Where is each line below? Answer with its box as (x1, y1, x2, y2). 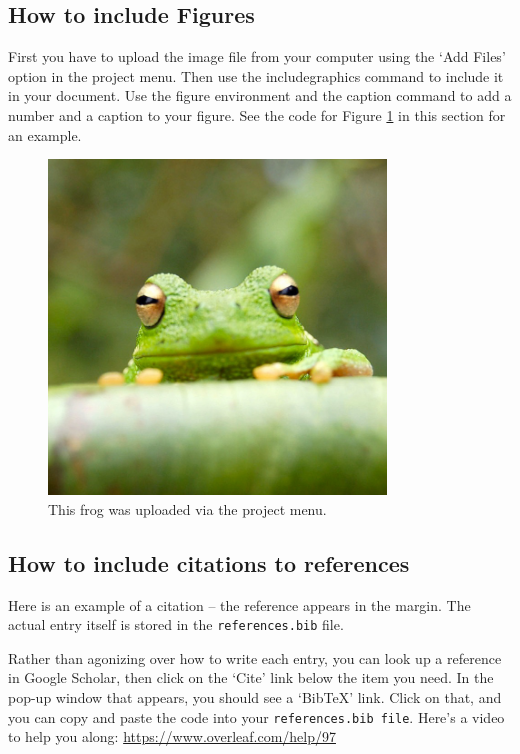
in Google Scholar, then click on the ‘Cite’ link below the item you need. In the (8, 667, 494, 688)
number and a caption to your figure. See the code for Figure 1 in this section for (8, 104, 506, 125)
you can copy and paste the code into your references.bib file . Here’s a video (8, 706, 505, 727)
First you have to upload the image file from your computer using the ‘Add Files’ (8, 46, 506, 67)
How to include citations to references (8, 547, 410, 578)
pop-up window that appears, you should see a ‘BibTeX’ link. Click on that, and (8, 687, 502, 707)
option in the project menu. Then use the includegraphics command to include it (8, 65, 504, 86)
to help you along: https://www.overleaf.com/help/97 (8, 726, 336, 747)
